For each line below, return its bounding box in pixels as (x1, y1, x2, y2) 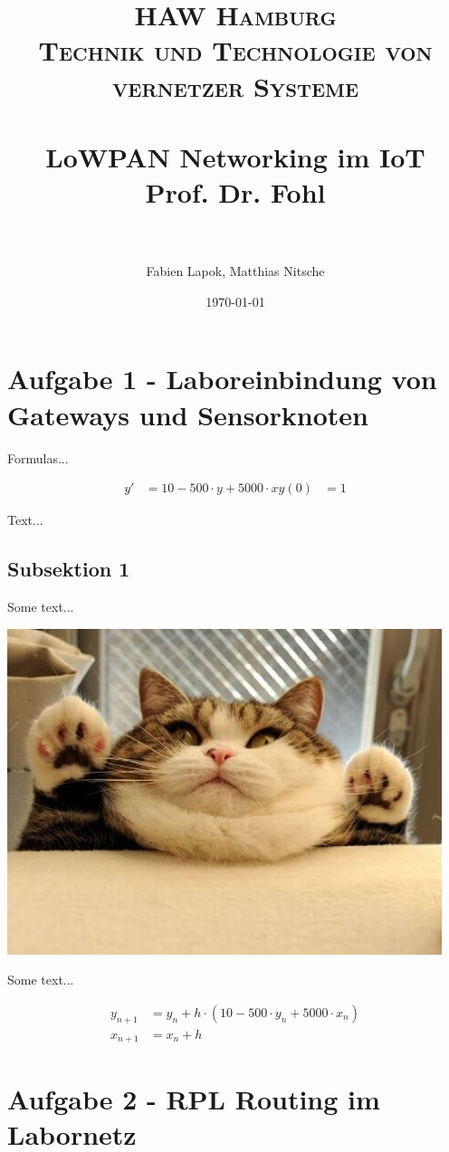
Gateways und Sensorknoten (7, 395, 368, 433)
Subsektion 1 (7, 555, 130, 583)
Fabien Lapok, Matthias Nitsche (146, 262, 325, 281)
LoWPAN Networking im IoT (45, 138, 425, 175)
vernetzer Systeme (111, 67, 359, 104)
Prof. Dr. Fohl (145, 174, 326, 211)
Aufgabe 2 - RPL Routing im (7, 1081, 380, 1118)
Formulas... (7, 448, 69, 467)
